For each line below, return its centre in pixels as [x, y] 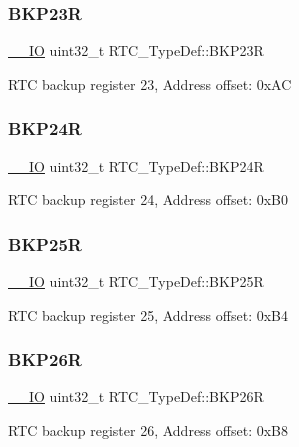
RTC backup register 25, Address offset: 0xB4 [148, 314]
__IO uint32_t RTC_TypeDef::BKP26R [136, 396]
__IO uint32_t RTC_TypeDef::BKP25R [136, 281]
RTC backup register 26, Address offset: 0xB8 [148, 430]
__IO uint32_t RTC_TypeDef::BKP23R [136, 50]
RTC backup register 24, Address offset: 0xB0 [148, 199]
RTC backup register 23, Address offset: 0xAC [150, 83]
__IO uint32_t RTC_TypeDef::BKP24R [136, 165]
